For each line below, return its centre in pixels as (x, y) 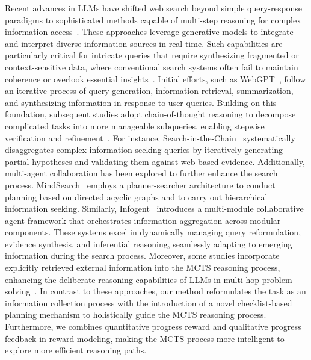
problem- (279, 279)
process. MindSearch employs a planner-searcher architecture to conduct (140, 185)
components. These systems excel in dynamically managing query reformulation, (153, 232)
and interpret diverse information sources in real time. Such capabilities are (144, 43)
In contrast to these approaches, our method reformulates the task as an (173, 291)
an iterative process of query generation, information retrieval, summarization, (149, 91)
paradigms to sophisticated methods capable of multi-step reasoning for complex (153, 20)
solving (18, 291)
